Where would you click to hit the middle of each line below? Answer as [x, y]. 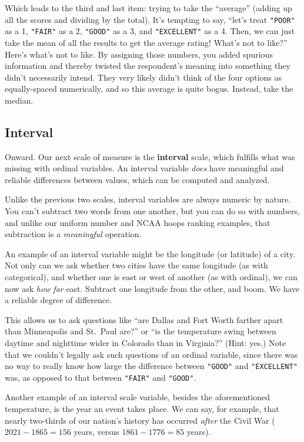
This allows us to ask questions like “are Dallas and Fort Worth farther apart [144, 319]
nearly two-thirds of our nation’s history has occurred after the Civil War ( [140, 420]
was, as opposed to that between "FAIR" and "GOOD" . [101, 377]
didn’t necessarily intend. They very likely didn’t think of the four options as [143, 77]
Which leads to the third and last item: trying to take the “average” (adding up [148, 8]
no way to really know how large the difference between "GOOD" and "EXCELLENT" [151, 366]
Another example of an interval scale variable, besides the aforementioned [138, 397]
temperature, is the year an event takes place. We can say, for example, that [142, 409]
